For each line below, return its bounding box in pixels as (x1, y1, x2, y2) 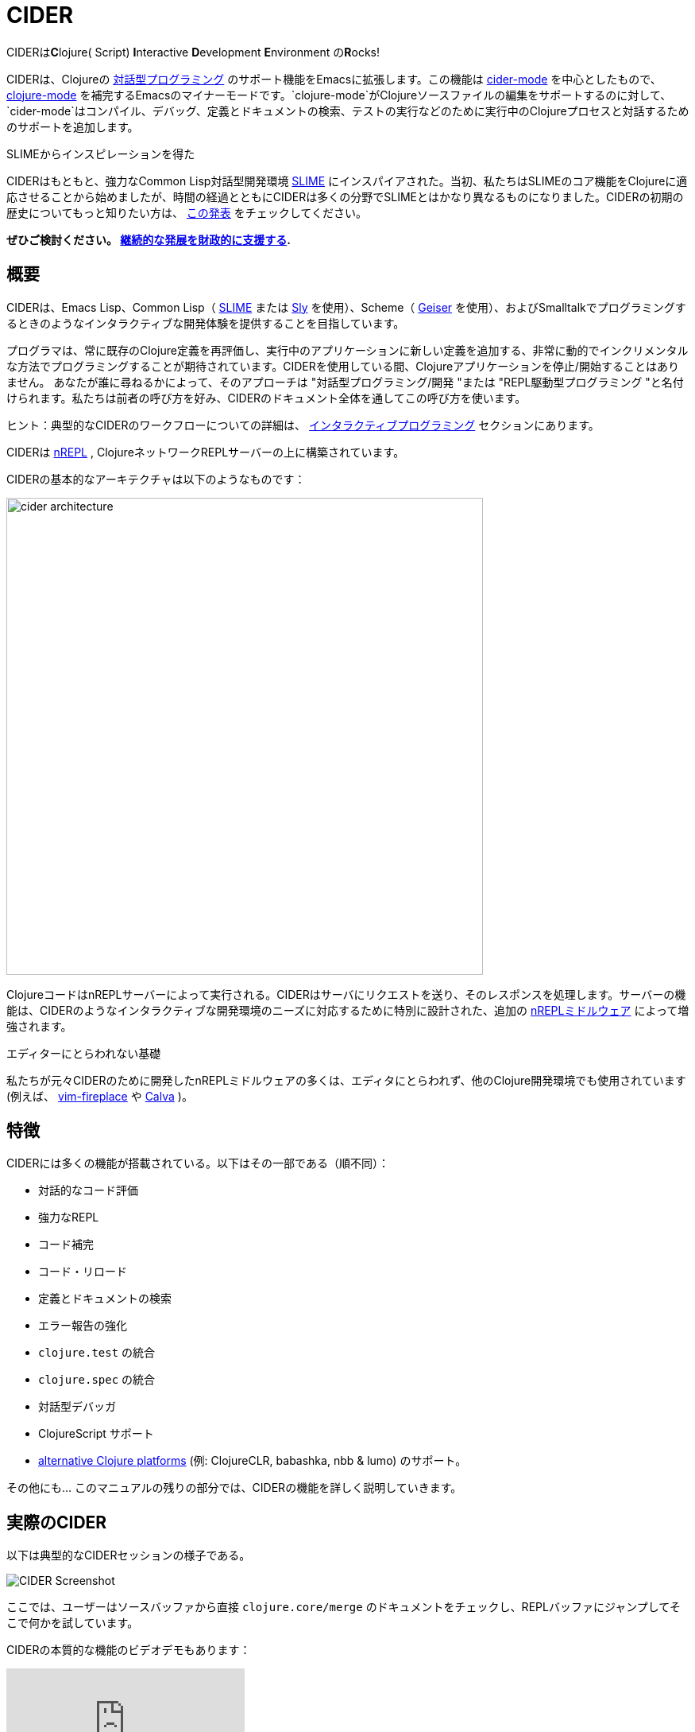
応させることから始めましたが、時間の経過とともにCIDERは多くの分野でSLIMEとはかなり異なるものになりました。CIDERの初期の (6, 189, 684, 204)
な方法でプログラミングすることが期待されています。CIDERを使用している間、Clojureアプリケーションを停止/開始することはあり (6, 359, 679, 373)
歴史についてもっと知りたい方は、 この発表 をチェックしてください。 (6, 205, 367, 219)
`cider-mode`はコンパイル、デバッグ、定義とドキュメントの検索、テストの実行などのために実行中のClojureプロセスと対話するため (6, 103, 689, 118)
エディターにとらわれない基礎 (6, 1046, 161, 1060)
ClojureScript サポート (38, 1427, 154, 1441)
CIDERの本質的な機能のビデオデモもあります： (6, 1643, 251, 1657)
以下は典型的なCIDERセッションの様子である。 (6, 1548, 251, 1563)
